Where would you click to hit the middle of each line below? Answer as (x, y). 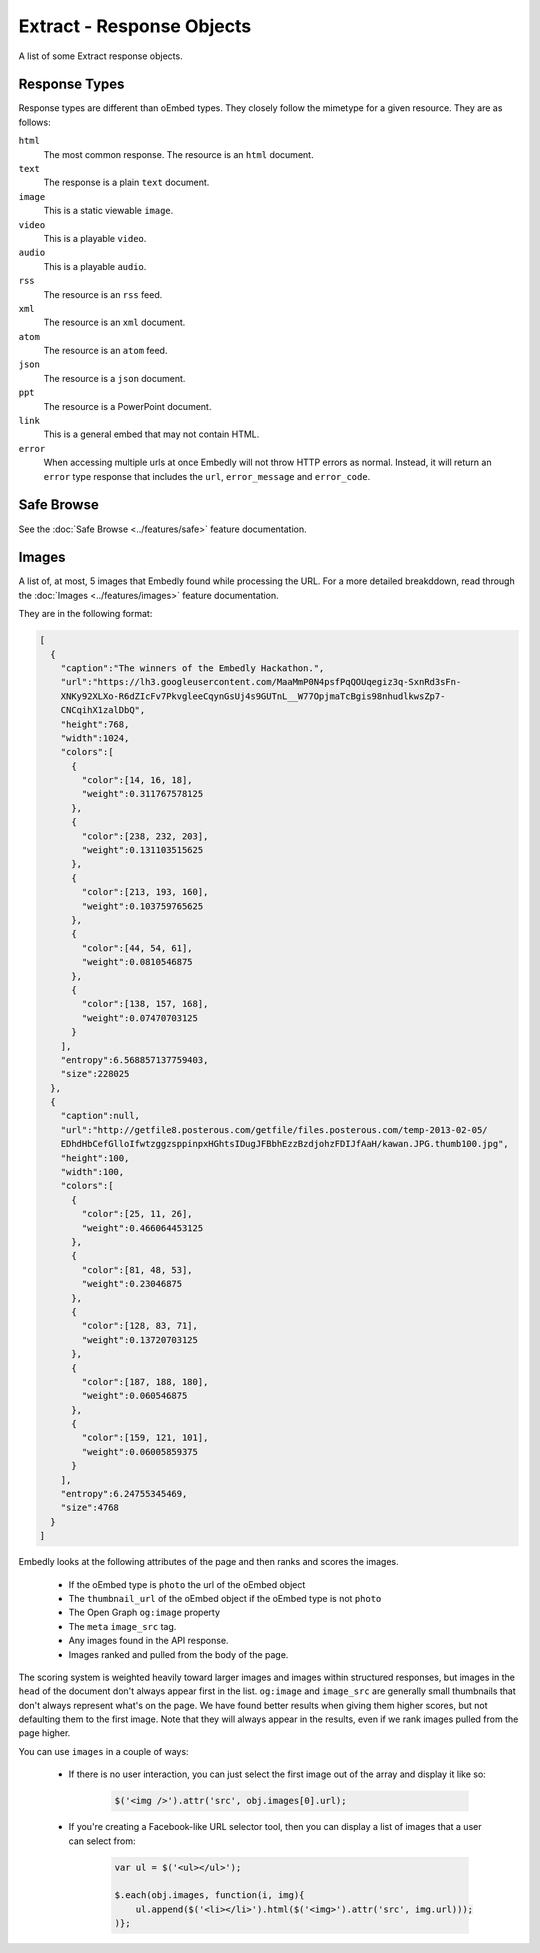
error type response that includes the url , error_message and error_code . (207, 476)
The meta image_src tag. (122, 1626)
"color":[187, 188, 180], (145, 1381)
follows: (34, 122)
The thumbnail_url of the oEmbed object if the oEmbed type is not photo (225, 1598)
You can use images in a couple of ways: (103, 1751)
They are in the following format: (85, 614)
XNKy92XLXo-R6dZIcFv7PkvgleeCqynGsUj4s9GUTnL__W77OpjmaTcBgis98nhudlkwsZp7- (253, 696)
